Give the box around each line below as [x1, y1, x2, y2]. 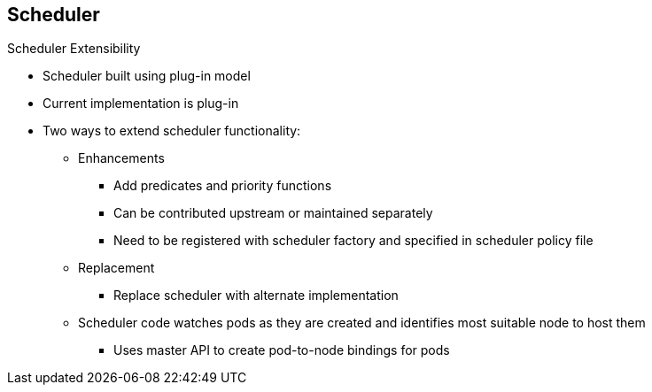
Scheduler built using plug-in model [43, 68, 251, 84]
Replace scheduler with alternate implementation [113, 288, 399, 304]
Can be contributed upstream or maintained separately [113, 205, 433, 221]
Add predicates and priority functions [113, 178, 332, 194]
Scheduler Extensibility [7, 41, 141, 57]
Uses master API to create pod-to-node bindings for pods [113, 342, 450, 358]
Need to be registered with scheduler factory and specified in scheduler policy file [113, 233, 594, 249]
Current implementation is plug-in [43, 96, 239, 111]
